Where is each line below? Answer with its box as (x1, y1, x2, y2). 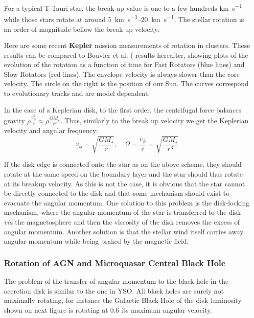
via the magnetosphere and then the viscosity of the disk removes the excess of (4, 216, 240, 227)
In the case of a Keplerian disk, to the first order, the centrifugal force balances (4, 104, 242, 114)
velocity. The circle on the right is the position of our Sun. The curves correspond (4, 78, 249, 89)
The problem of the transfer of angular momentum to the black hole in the (4, 275, 229, 286)
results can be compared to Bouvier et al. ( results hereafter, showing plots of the (4, 49, 248, 60)
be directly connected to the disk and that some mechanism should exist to (4, 188, 230, 198)
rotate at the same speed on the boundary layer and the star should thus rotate (4, 169, 243, 179)
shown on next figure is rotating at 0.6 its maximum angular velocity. (4, 304, 212, 315)
